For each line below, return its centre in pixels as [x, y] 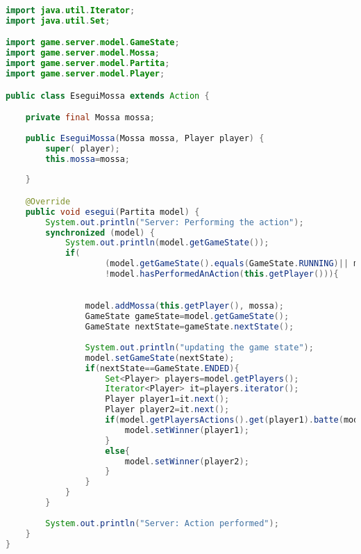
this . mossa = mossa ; [88, 159]
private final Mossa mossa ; [90, 118]
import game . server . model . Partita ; [88, 64]
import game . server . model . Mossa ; [83, 53]
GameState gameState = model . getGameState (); [187, 317]
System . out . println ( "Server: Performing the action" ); [175, 222]
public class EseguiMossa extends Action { [108, 96]
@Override [48, 201]
